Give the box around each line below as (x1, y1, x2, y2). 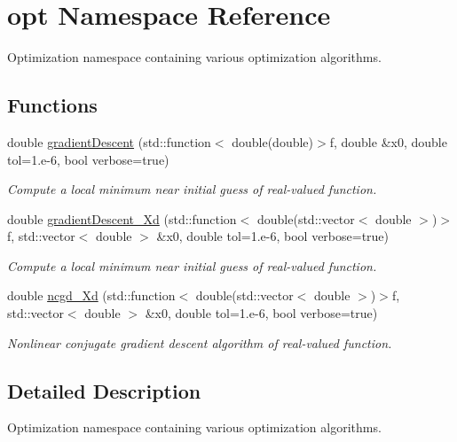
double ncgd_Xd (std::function (7, 286, 176, 305)
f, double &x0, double (329, 132, 447, 151)
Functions (7, 91, 98, 119)
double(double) (232, 132, 314, 151)
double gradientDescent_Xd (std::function (7, 209, 237, 228)
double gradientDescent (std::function (7, 132, 211, 151)
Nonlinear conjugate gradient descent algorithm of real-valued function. (7, 333, 392, 352)
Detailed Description (7, 376, 201, 404)
